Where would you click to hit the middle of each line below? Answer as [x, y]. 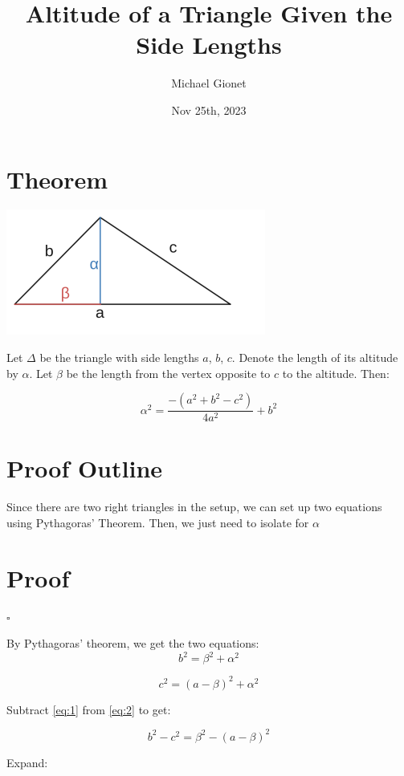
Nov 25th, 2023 [209, 110]
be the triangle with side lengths [119, 358]
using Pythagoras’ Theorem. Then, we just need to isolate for [158, 522]
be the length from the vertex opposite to [168, 373]
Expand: [27, 762]
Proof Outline [85, 468]
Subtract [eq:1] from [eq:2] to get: [89, 709]
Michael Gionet [209, 83]
